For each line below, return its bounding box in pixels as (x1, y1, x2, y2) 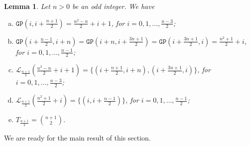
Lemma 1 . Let (4, 1, 50, 11)
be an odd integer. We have (72, 1, 155, 11)
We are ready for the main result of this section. (4, 132, 151, 143)
